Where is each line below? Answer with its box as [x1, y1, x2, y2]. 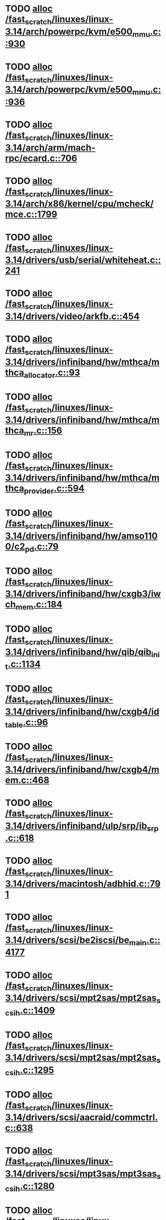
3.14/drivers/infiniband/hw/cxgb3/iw [5, 588, 161, 600]
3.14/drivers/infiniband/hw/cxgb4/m [5, 764, 160, 775]
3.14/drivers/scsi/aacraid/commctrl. [5, 1112, 158, 1123]
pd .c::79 [24, 541, 59, 554]
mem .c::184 [15, 599, 63, 612]
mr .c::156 [24, 425, 62, 438]
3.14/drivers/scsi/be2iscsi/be [5, 934, 130, 946]
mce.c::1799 [5, 209, 57, 220]
